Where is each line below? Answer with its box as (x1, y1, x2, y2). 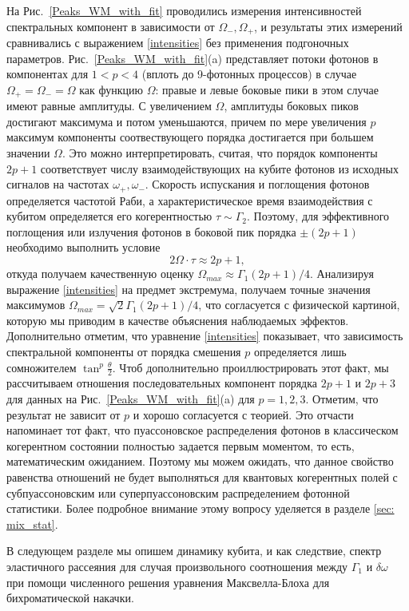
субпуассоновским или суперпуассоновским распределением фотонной (6, 484, 350, 501)
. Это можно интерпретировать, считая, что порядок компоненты (62, 145, 378, 161)
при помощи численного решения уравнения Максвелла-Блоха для (6, 573, 330, 590)
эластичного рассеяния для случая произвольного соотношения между (6, 558, 348, 574)
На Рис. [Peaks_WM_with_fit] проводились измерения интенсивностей (6, 2, 362, 18)
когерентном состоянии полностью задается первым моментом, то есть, (6, 437, 355, 454)
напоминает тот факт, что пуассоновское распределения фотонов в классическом (6, 422, 399, 438)
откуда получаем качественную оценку (6, 265, 194, 282)
